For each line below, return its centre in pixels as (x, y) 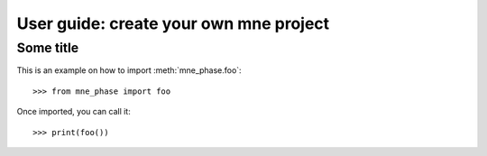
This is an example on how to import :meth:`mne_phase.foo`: (129, 70)
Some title (48, 48)
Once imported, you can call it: (74, 112)
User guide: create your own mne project (173, 23)
